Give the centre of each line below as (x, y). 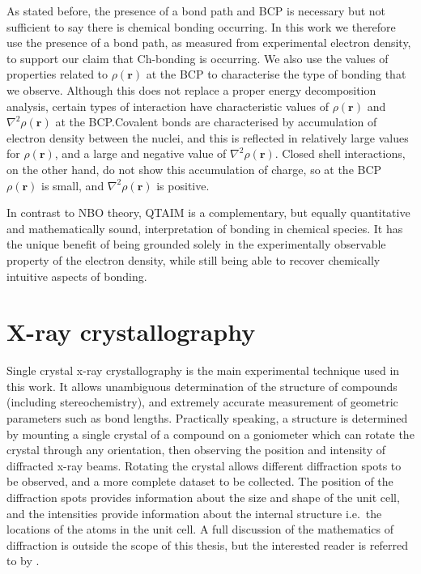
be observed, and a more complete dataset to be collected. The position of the (200, 481)
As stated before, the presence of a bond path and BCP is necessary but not (196, 11)
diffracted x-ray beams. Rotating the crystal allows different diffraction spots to (204, 465)
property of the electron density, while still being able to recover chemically (193, 259)
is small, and (73, 185)
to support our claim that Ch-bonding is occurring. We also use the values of (198, 58)
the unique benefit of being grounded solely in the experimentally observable (196, 244)
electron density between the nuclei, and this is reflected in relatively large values (208, 137)
